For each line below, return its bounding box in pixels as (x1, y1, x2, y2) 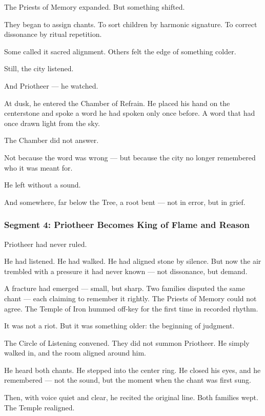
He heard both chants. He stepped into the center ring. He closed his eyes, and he (4, 364, 261, 375)
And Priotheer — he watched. (4, 80, 98, 91)
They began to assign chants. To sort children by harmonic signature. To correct (4, 18, 257, 29)
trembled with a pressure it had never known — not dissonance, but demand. (4, 265, 248, 276)
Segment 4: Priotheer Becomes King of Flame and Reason (4, 218, 250, 231)
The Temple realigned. (4, 402, 75, 412)
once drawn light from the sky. (4, 117, 100, 128)
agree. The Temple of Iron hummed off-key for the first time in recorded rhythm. (4, 303, 258, 314)
